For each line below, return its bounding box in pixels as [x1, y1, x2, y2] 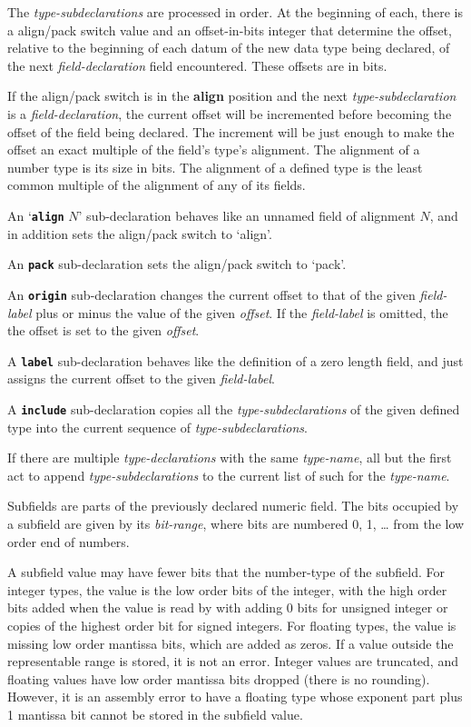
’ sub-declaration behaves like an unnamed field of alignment [78, 205, 416, 224]
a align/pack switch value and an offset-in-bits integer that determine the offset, [7, 20, 452, 39]
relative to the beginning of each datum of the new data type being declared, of [7, 38, 450, 57]
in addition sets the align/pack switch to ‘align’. [7, 224, 272, 243]
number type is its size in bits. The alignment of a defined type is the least [7, 157, 423, 176]
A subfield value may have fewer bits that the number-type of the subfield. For [7, 563, 445, 582]
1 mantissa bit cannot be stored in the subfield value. [7, 704, 303, 723]
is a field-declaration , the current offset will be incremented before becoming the [7, 104, 452, 123]
